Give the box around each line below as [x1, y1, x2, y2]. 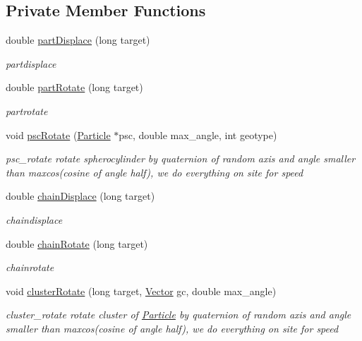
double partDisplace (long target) [6, 32, 150, 47]
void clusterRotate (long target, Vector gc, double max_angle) [6, 283, 277, 298]
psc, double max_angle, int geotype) [119, 127, 277, 142]
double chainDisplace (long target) [6, 189, 155, 203]
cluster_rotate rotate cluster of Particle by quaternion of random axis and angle [6, 307, 351, 322]
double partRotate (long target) [6, 80, 143, 95]
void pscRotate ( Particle [6, 127, 111, 142]
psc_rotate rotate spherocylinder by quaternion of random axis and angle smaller [6, 151, 356, 166]
